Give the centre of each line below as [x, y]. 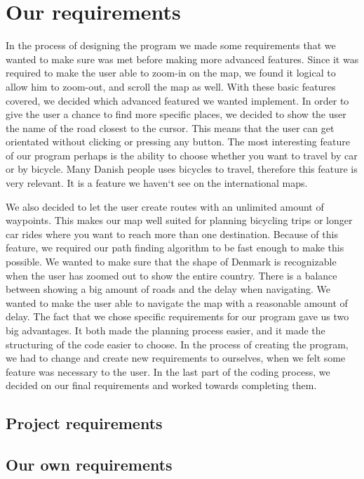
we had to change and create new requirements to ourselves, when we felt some [176, 358]
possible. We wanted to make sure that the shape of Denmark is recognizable [171, 262]
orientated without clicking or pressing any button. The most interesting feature [178, 142]
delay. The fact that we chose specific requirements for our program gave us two [177, 316]
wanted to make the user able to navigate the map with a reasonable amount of [177, 302]
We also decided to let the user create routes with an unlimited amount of [165, 206]
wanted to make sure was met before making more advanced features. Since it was [182, 59]
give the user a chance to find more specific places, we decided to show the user [176, 114]
